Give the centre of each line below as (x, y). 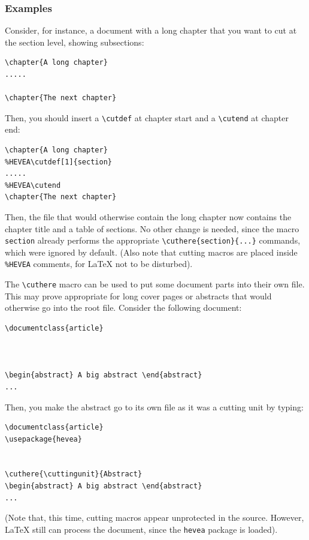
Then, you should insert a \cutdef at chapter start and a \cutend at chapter (147, 117)
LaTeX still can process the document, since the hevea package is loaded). (141, 529)
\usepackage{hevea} (43, 439)
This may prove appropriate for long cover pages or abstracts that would (138, 295)
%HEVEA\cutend (33, 185)
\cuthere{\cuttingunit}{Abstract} (74, 474)
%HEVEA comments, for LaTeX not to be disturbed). (99, 264)
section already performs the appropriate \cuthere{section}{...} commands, (153, 240)
